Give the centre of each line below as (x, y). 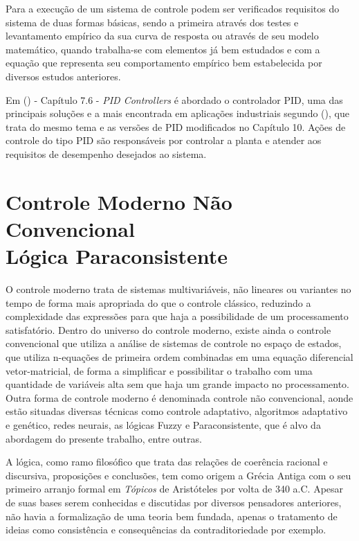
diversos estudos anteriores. (63, 76)
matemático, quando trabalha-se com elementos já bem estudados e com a (163, 49)
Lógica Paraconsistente (117, 256)
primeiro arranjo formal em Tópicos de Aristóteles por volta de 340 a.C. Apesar (175, 489)
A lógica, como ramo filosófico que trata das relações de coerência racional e (167, 462)
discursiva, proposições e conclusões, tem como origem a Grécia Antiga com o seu (178, 475)
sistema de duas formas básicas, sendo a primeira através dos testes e (152, 22)
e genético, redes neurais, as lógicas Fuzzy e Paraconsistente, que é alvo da (163, 424)
